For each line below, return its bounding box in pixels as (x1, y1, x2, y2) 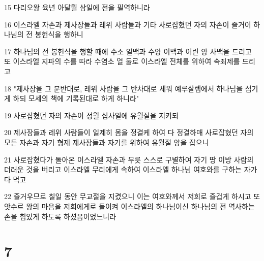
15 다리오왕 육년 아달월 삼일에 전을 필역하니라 (4, 2, 150, 12)
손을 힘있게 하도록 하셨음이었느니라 (4, 211, 116, 221)
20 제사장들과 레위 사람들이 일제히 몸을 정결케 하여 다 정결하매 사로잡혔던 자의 (4, 127, 254, 138)
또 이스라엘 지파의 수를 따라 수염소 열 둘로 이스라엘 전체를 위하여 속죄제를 (4, 56, 240, 67)
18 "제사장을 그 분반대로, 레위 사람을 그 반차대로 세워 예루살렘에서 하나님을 (4, 83, 243, 93)
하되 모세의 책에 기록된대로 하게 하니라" (13, 93, 139, 104)
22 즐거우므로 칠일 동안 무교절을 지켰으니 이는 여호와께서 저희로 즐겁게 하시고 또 (4, 191, 260, 202)
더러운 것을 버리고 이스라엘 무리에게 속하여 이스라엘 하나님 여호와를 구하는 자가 (4, 164, 257, 175)
